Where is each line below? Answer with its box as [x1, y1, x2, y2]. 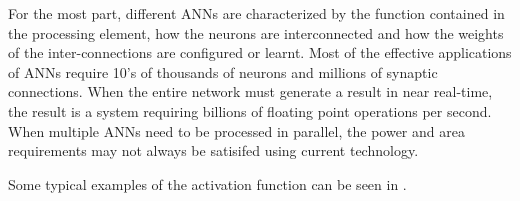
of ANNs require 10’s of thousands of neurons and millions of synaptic [8, 61, 438, 82]
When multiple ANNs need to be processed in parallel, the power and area [8, 120, 465, 141]
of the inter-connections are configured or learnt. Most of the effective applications [8, 42, 512, 63]
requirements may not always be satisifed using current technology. [8, 140, 419, 161]
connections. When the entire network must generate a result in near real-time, [8, 81, 493, 102]
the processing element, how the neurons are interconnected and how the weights [8, 22, 504, 43]
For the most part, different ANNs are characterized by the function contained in [8, 3, 505, 23]
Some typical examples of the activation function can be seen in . [8, 173, 407, 194]
